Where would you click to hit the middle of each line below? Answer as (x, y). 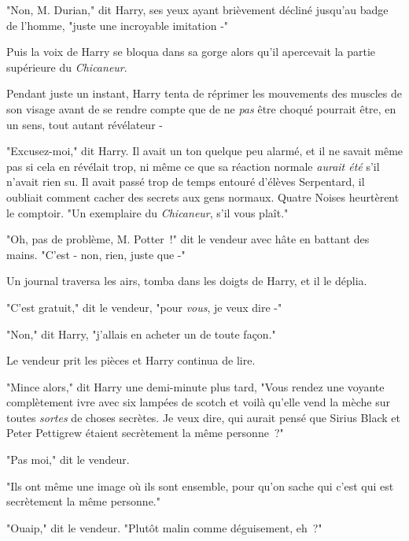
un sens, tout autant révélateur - (85, 124)
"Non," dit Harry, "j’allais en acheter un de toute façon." (141, 333)
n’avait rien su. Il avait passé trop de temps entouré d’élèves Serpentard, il (186, 182)
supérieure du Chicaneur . (67, 67)
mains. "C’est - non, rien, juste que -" (96, 254)
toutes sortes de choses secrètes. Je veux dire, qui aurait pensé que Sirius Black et (203, 417)
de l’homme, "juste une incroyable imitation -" (118, 25)
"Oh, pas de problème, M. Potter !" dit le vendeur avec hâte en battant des (188, 239)
